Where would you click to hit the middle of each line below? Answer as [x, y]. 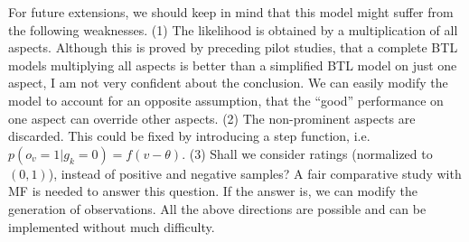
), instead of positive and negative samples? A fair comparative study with [255, 173]
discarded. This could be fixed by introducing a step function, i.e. [189, 136]
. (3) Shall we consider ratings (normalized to [307, 153]
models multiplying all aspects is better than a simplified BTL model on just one [233, 65]
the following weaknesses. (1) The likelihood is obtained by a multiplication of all [233, 29]
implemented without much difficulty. [112, 226]
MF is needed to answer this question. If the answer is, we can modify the [213, 191]
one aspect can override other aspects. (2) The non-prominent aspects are [212, 118]
